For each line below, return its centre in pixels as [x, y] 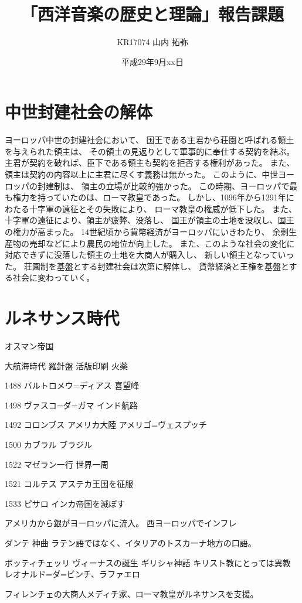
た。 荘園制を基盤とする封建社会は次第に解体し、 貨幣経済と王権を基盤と [147, 266]
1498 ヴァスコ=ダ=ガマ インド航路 [72, 405]
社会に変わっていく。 [54, 277]
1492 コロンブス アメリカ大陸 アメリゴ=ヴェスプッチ [106, 425]
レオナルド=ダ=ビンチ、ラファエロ [72, 574]
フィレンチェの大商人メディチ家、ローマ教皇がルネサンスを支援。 [132, 593]
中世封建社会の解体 [79, 112]
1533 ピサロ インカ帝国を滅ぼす [65, 503]
